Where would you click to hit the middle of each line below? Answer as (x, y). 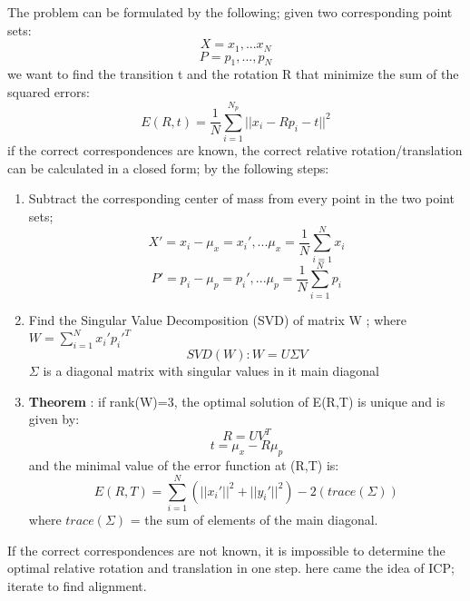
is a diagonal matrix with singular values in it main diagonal (211, 371)
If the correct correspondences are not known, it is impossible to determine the (226, 550)
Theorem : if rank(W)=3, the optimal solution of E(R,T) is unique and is (237, 401)
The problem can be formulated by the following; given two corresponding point (230, 12)
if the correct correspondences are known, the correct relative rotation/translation (235, 150)
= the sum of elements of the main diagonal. (254, 519)
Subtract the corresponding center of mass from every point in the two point (241, 198)
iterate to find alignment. (77, 585)
